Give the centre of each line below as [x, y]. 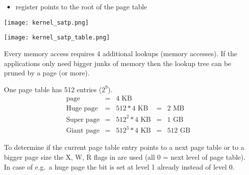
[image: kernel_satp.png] [46, 22]
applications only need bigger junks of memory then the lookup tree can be [118, 63]
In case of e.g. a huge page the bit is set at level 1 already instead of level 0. [119, 166]
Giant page [83, 131]
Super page [83, 120]
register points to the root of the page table [81, 6]
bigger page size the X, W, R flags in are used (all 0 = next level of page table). [125, 157]
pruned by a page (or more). [47, 73]
